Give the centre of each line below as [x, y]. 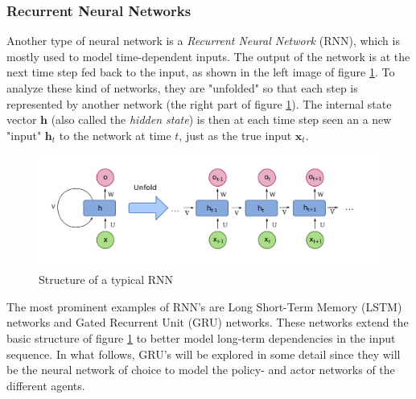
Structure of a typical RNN [106, 280]
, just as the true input [235, 135]
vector [22, 119]
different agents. [46, 385]
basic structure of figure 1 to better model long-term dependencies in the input [201, 337]
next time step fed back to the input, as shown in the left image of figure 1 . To [201, 72]
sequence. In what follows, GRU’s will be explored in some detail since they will [204, 354]
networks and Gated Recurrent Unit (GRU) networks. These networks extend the [208, 322]
